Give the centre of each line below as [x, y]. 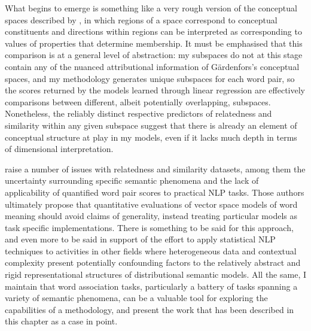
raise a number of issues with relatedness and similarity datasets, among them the [155, 168]
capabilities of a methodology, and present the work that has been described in [150, 309]
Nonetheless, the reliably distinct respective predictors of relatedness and [138, 113]
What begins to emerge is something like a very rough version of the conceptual [151, 8]
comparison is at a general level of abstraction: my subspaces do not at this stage [154, 55]
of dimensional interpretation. [59, 149]
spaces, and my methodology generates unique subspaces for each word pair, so [150, 78]
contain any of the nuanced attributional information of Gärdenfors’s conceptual [152, 66]
